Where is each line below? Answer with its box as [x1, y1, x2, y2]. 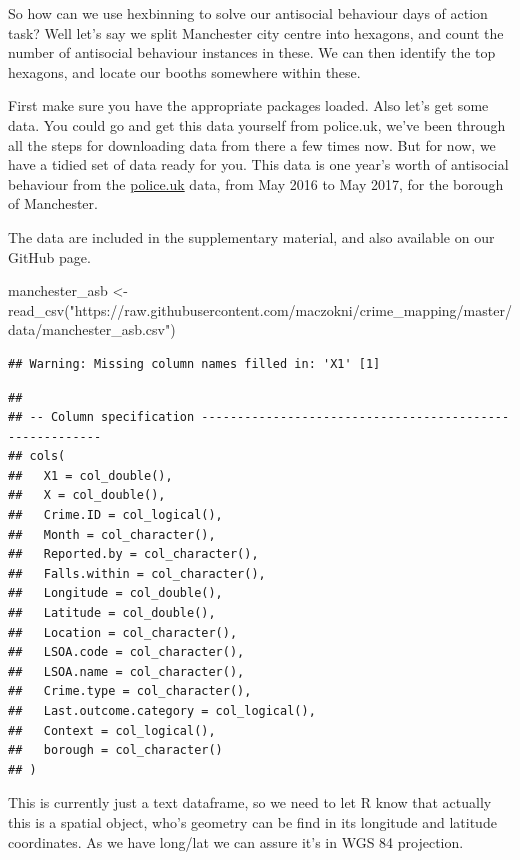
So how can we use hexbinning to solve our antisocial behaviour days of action [8, 3, 488, 23]
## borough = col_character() [8, 743, 223, 758]
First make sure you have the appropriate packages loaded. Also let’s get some [8, 95, 489, 116]
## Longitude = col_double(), [8, 586, 223, 601]
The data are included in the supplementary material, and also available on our [8, 226, 495, 247]
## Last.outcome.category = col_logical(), [8, 704, 316, 718]
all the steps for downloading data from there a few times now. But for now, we [8, 134, 496, 155]
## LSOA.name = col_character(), [8, 664, 245, 679]
